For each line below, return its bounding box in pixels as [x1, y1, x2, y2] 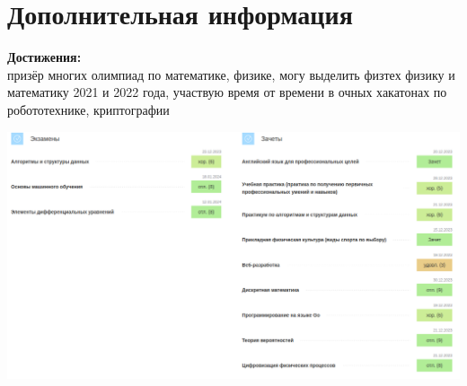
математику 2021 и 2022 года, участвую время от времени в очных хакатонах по [7, 83, 447, 101]
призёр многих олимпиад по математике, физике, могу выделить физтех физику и [7, 65, 455, 83]
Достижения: [7, 48, 82, 66]
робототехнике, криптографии [7, 100, 170, 118]
